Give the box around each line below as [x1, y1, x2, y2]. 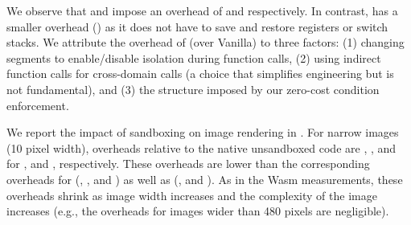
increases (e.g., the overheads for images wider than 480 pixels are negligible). [6, 202, 389, 219]
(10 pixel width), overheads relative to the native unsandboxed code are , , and [6, 139, 397, 156]
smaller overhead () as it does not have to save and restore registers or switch [6, 18, 388, 35]
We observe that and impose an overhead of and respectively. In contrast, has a [6, 2, 398, 18]
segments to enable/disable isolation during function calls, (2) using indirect [6, 49, 381, 66]
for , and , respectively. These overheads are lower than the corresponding [6, 155, 370, 172]
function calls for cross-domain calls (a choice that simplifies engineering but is [6, 65, 394, 82]
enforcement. [6, 96, 69, 113]
